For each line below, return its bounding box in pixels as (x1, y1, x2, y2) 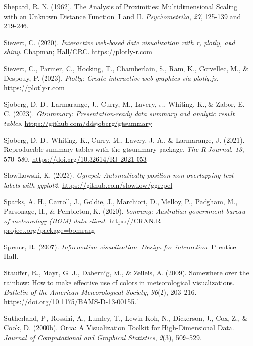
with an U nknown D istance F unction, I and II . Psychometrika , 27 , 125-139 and (4, 11, 241, 21)
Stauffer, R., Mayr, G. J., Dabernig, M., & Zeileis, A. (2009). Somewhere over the (4, 268, 249, 278)
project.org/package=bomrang (4, 225, 95, 235)
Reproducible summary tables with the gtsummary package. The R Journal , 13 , (4, 144, 244, 154)
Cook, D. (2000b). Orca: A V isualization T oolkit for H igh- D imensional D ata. (4, 322, 234, 333)
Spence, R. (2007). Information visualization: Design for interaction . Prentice (4, 241, 236, 251)
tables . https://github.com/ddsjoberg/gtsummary (4, 118, 152, 128)
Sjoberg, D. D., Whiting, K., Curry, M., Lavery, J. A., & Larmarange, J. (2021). (4, 134, 245, 145)
